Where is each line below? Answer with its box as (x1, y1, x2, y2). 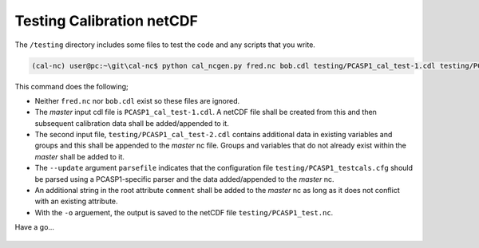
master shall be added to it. (34, 152, 125, 161)
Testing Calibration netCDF (14, 12, 199, 30)
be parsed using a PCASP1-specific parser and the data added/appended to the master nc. (34, 174, 335, 183)
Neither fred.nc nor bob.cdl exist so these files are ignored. (34, 96, 240, 105)
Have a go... (14, 222, 55, 232)
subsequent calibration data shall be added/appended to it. (34, 118, 229, 128)
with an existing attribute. (34, 196, 119, 207)
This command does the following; (14, 81, 129, 91)
